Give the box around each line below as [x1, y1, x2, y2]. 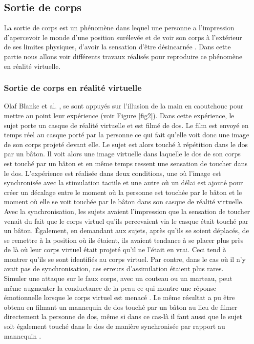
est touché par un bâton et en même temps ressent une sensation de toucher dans [4, 158, 248, 168]
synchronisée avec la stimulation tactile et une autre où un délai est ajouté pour [4, 177, 243, 188]
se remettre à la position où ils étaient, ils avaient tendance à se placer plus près [4, 235, 244, 245]
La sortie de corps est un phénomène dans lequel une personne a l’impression [4, 22, 234, 33]
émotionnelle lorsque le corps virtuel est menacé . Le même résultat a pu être [4, 292, 235, 302]
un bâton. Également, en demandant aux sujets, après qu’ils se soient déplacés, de [4, 225, 249, 236]
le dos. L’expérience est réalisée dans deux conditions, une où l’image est [4, 168, 221, 178]
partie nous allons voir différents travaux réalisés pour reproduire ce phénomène [4, 51, 243, 61]
